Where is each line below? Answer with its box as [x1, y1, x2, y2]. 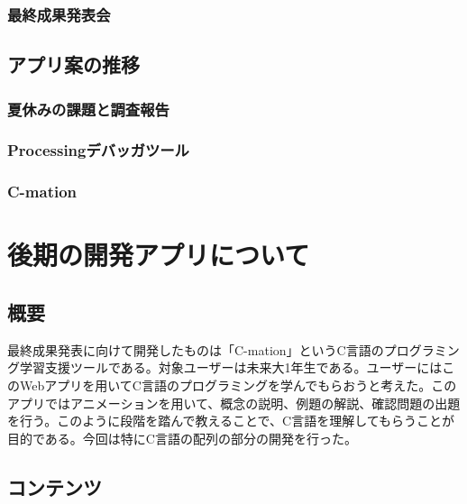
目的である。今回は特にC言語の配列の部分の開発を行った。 [7, 428, 357, 447]
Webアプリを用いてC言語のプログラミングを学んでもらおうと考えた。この [19, 375, 457, 394]
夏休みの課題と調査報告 [7, 97, 169, 120]
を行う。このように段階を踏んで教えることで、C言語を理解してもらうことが [7, 411, 455, 430]
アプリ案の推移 [7, 50, 140, 78]
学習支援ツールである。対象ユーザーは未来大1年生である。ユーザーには [19, 358, 443, 377]
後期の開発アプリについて [7, 236, 310, 273]
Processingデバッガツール [7, 139, 189, 161]
